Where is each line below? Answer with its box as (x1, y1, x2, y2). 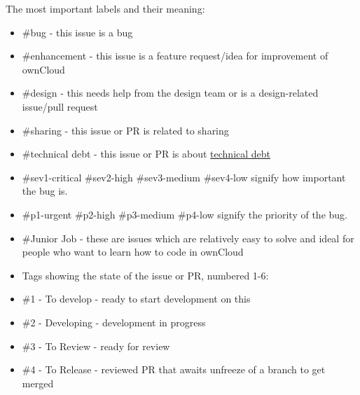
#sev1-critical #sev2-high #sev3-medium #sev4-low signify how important (22, 169, 346, 184)
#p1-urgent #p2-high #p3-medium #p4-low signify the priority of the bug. (22, 207, 347, 221)
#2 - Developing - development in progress (22, 314, 206, 329)
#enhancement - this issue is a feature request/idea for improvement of (22, 48, 328, 63)
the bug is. (22, 183, 68, 198)
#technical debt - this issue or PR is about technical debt (22, 146, 271, 161)
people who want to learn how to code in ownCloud (22, 244, 244, 259)
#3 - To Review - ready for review (22, 338, 170, 353)
